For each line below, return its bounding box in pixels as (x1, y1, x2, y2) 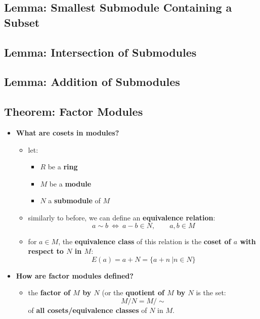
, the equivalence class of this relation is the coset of (58, 236, 231, 246)
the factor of (28, 287, 70, 298)
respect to (28, 246, 64, 256)
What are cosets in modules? (16, 127, 119, 138)
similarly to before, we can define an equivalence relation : (28, 212, 215, 222)
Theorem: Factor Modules (4, 104, 143, 119)
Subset (4, 14, 40, 30)
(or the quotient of (102, 287, 164, 298)
